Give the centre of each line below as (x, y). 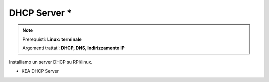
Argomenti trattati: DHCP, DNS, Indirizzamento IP (73, 48)
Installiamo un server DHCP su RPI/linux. (51, 62)
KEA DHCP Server (40, 71)
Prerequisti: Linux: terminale (52, 39)
